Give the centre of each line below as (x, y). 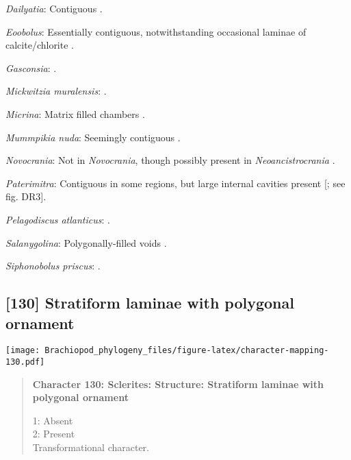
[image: (23, 351)
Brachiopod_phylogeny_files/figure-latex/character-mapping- (187, 351)
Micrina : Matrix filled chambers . (75, 113)
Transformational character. (91, 447)
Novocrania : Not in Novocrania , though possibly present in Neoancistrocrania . (170, 160)
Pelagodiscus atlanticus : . (58, 219)
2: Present (54, 434)
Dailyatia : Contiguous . (54, 8)
